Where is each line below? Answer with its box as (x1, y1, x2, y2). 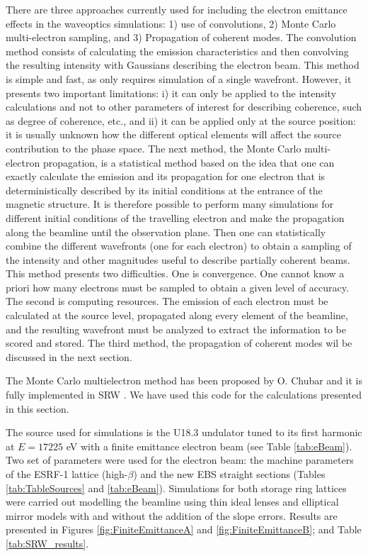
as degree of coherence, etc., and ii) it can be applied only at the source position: (6, 113, 356, 128)
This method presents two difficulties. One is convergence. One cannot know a (6, 266, 345, 281)
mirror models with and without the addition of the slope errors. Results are (6, 508, 338, 523)
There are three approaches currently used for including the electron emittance (6, 2, 347, 16)
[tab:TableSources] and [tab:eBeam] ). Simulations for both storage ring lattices (6, 480, 347, 495)
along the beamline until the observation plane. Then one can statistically (6, 224, 326, 239)
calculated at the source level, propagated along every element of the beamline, (6, 308, 348, 323)
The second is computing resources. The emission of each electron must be (6, 294, 328, 308)
